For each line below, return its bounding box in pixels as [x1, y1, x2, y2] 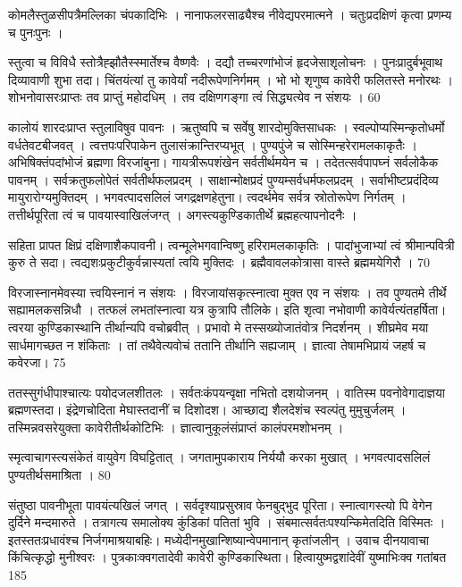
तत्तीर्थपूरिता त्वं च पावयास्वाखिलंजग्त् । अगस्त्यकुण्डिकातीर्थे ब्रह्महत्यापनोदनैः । [8, 205, 357, 223]
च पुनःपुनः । [8, 22, 63, 41]
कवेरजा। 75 [8, 353, 66, 372]
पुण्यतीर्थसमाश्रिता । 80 [8, 465, 111, 484]
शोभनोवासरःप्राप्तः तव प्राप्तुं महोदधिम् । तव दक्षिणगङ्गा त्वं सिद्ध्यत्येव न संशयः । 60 [8, 88, 381, 106]
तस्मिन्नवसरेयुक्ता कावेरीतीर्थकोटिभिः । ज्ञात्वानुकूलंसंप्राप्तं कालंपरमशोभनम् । [8, 417, 344, 436]
